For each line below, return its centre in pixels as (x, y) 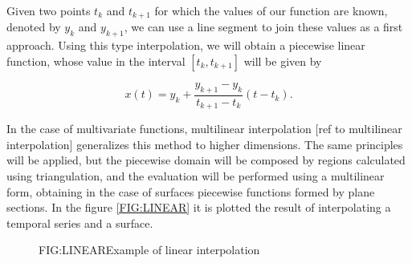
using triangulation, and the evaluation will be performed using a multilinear (196, 175)
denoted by (34, 27)
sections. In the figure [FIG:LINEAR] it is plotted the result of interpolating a (199, 207)
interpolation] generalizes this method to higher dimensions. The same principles (205, 144)
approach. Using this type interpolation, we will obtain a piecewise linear (186, 45)
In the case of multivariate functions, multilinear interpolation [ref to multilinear (204, 129)
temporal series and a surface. (80, 223)
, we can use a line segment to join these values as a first (263, 27)
